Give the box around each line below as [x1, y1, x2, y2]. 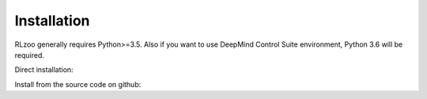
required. [14, 50, 45, 59]
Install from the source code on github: [14, 79, 142, 89]
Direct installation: [14, 65, 74, 74]
